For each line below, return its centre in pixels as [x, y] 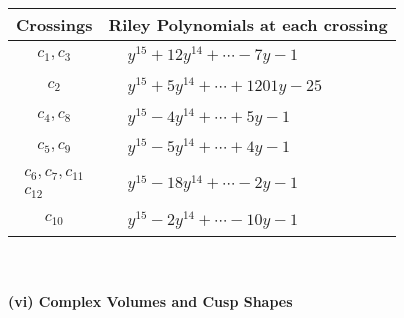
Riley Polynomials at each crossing [248, 24]
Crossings [54, 24]
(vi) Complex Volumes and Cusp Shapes [150, 301]
